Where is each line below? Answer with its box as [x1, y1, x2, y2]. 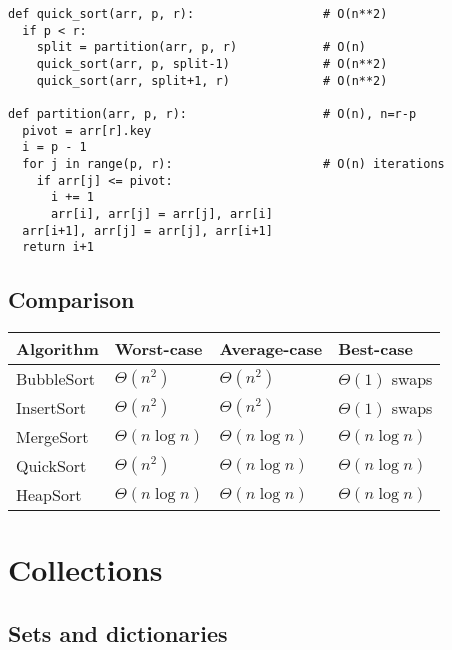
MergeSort [16, 425, 89, 449]
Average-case [219, 337, 323, 361]
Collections [8, 549, 163, 590]
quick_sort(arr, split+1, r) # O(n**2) [36, 73, 388, 88]
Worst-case [114, 337, 203, 361]
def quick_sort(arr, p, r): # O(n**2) [8, 7, 388, 21]
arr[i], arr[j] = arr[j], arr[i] [50, 206, 273, 221]
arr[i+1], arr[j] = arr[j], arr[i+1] [22, 223, 273, 238]
